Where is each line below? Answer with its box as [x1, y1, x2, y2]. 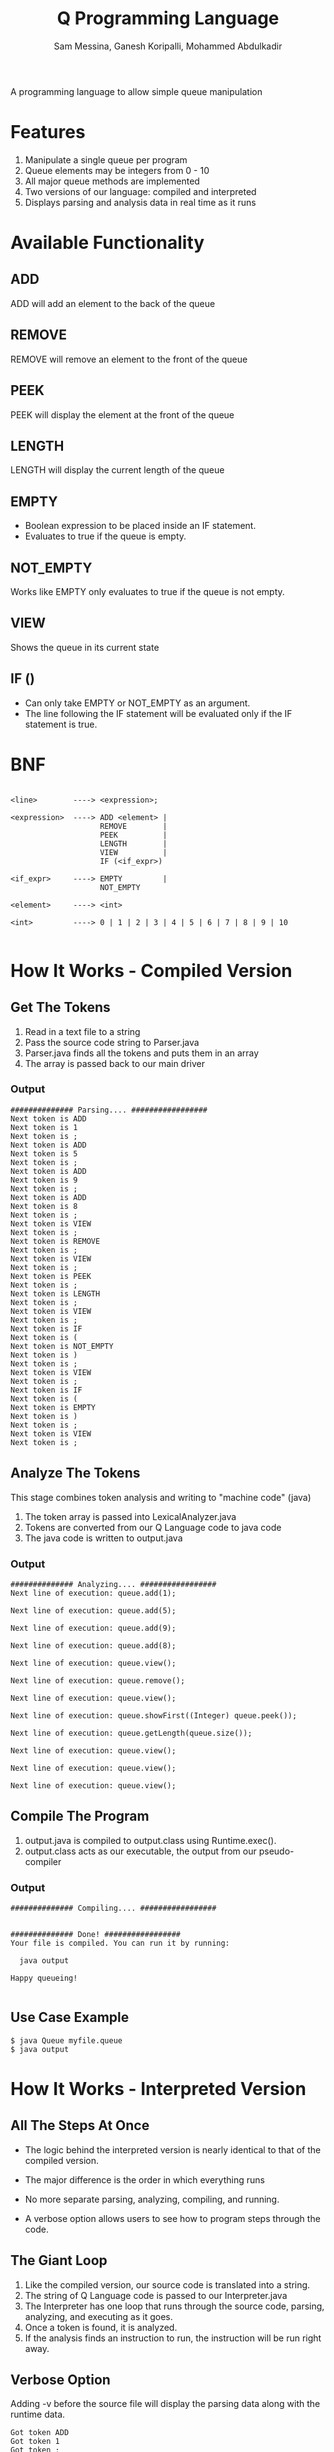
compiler [24, 1855, 62, 1867]
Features [10, 121, 86, 144]
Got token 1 [10, 2437, 60, 2447]
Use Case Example [10, 2009, 130, 2026]
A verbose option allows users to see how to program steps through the [24, 2212, 321, 2224]
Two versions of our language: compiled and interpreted [24, 185, 257, 197]
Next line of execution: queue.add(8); [10, 1640, 177, 1651]
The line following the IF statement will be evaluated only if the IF [24, 707, 293, 719]
